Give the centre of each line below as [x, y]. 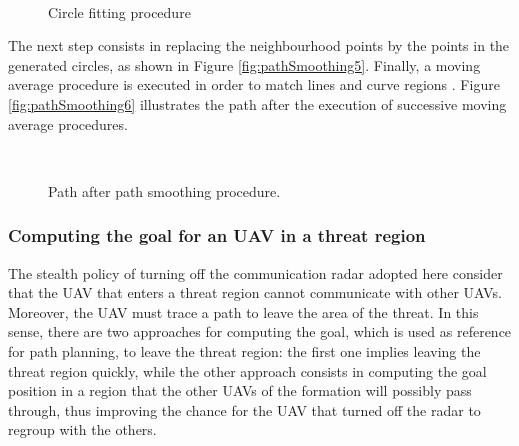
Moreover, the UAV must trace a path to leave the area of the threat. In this [243, 311]
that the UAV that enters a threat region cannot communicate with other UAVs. [255, 292]
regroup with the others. [82, 429]
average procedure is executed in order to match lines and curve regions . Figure [254, 84]
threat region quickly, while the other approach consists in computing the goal [247, 370]
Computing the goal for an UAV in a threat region [217, 235]
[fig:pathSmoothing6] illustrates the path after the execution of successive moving [257, 103]
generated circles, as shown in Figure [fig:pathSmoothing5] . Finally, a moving [244, 64]
